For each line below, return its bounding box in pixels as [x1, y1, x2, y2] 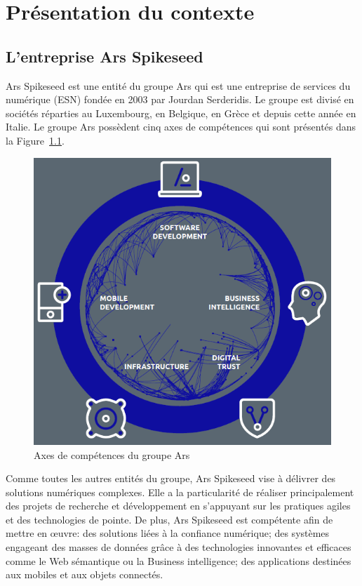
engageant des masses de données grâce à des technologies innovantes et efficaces [6, 540, 351, 554]
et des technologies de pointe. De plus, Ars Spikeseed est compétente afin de [6, 512, 333, 526]
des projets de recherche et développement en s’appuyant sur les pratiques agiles [6, 498, 351, 513]
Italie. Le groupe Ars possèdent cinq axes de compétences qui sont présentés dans [6, 119, 356, 134]
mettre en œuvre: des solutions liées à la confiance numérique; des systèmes [6, 526, 330, 540]
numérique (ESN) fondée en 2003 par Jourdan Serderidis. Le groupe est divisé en [6, 92, 354, 107]
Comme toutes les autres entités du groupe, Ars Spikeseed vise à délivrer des [6, 471, 336, 486]
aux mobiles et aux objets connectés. [6, 567, 163, 582]
